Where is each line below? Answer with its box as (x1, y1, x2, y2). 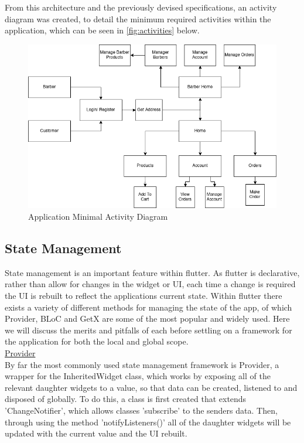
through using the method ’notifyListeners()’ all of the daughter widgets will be (5, 415, 291, 428)
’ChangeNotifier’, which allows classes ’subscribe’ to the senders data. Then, (5, 404, 278, 416)
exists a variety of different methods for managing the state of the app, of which (5, 301, 292, 313)
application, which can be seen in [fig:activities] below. (5, 24, 200, 36)
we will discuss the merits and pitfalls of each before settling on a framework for (5, 323, 292, 336)
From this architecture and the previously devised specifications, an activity (5, 1, 277, 13)
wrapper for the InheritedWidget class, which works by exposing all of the (5, 370, 271, 382)
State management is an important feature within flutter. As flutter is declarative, (5, 266, 300, 278)
